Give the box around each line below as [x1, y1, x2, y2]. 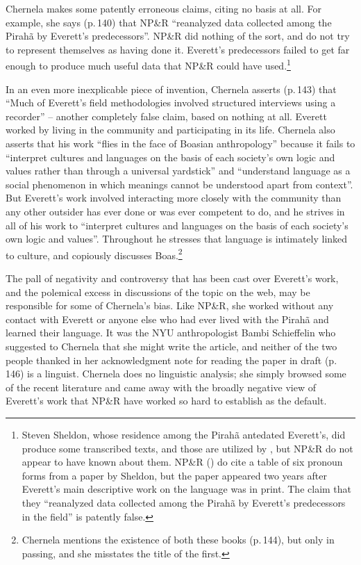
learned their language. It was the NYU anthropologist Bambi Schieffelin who [6, 325, 336, 340]
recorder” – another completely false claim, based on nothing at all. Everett [6, 108, 327, 123]
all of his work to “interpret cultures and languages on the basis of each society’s [6, 218, 349, 232]
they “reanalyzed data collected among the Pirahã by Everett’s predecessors [22, 495, 346, 509]
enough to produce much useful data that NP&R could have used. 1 [6, 56, 291, 73]
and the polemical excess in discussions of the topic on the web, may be [6, 284, 310, 299]
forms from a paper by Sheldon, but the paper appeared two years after [22, 468, 327, 482]
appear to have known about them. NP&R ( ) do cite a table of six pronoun [22, 455, 343, 469]
